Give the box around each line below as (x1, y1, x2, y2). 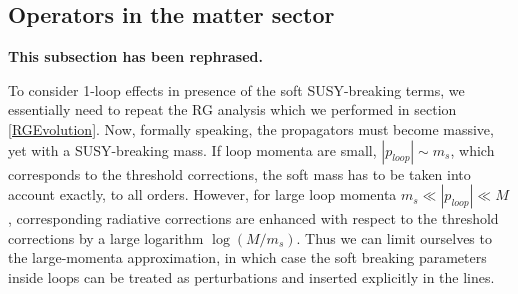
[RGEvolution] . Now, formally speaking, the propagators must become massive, (8, 118, 494, 139)
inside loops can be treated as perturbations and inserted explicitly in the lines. (8, 266, 495, 287)
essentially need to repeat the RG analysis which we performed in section (8, 99, 457, 120)
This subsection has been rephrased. (8, 46, 264, 67)
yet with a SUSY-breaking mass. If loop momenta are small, (8, 139, 377, 160)
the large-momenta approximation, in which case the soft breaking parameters (8, 247, 487, 268)
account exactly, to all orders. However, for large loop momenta (8, 184, 397, 205)
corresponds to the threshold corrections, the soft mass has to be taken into (8, 163, 471, 184)
